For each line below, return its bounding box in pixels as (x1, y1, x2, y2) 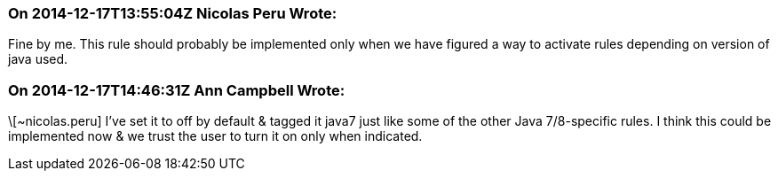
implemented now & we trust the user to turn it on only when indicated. (8, 128, 423, 144)
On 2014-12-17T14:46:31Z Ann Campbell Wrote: (8, 81, 345, 99)
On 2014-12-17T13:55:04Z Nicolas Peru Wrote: (8, 4, 337, 22)
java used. (8, 51, 68, 67)
